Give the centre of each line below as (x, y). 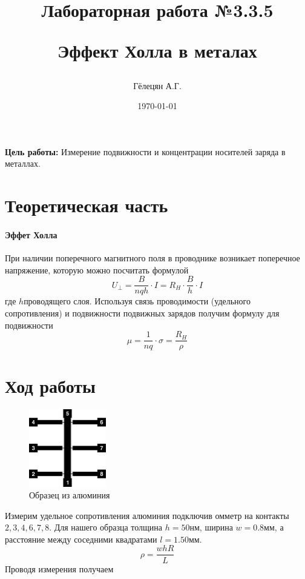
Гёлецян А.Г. (157, 85)
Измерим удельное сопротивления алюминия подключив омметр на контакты (147, 515)
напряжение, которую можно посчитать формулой (97, 269)
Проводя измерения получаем (59, 568)
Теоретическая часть (87, 205)
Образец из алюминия (70, 495)
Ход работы (50, 386)
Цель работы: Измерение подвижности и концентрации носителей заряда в (145, 151)
